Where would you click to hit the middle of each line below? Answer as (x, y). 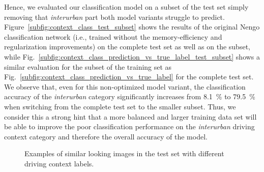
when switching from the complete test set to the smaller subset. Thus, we (120, 106)
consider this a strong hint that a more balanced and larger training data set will (130, 116)
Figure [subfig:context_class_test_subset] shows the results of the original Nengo (132, 27)
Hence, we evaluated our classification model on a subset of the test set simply (126, 7)
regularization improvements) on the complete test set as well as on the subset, (127, 47)
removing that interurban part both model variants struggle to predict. (114, 17)
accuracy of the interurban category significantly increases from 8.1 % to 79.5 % (130, 96)
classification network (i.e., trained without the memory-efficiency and (113, 36)
